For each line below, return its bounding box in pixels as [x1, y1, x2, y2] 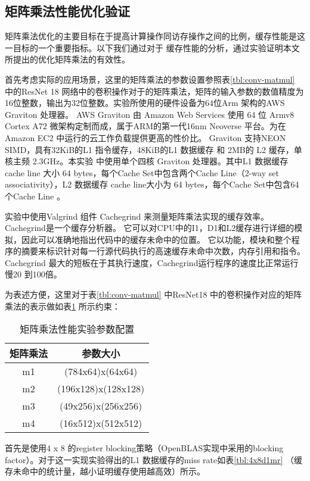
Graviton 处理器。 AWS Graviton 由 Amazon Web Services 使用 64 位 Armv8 [5, 108, 294, 120]
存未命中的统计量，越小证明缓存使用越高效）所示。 [5, 465, 205, 477]
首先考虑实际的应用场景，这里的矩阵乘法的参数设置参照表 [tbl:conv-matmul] [5, 73, 295, 85]
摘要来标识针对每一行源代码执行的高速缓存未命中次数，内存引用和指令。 [21, 245, 305, 257]
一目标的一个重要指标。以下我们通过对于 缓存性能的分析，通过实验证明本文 [5, 41, 300, 54]
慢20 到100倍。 [5, 268, 62, 280]
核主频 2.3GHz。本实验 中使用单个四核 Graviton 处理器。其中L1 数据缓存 [5, 155, 289, 167]
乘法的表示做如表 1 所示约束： [5, 299, 120, 312]
